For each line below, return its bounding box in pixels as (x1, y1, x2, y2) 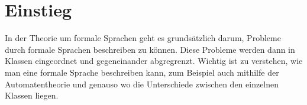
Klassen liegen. (5, 89, 59, 101)
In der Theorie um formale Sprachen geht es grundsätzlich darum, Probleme (5, 32, 281, 44)
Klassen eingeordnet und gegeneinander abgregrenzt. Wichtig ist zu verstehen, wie (5, 55, 303, 67)
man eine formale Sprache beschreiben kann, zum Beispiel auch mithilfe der (5, 66, 279, 78)
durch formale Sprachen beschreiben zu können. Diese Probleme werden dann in (5, 43, 295, 55)
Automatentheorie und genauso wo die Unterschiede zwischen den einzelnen (5, 77, 279, 90)
